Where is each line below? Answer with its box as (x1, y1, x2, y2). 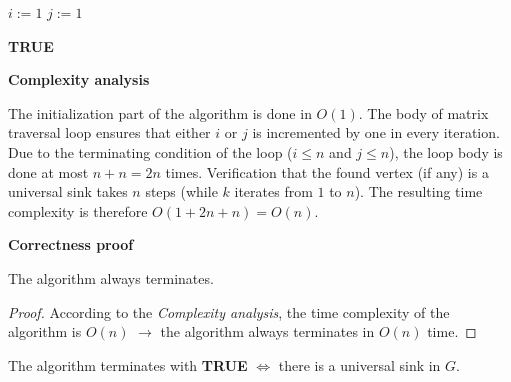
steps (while (145, 181, 218, 202)
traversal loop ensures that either (8, 122, 211, 143)
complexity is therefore (8, 200, 148, 221)
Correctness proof (8, 234, 134, 255)
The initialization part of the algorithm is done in (8, 102, 312, 123)
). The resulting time (354, 181, 483, 202)
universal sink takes (8, 181, 128, 202)
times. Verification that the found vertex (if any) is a (165, 161, 489, 182)
